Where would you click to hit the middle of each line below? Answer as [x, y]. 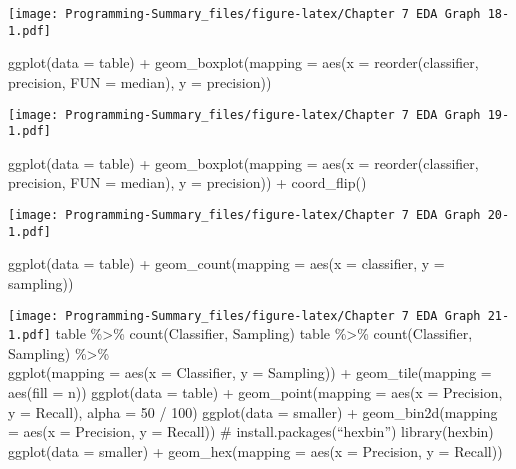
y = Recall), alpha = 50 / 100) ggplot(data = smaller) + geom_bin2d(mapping [253, 411]
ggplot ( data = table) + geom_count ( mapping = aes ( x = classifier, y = [226, 263]
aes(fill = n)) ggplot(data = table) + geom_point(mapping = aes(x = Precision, [255, 392]
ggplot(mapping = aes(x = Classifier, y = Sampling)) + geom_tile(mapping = [250, 372]
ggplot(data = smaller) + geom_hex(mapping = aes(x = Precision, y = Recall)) [255, 450]
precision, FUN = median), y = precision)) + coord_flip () [187, 182]
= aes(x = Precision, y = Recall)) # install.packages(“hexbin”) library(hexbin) [251, 431]
